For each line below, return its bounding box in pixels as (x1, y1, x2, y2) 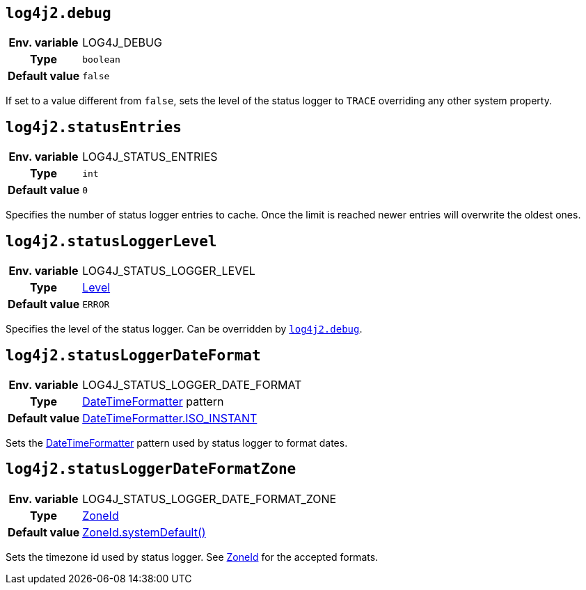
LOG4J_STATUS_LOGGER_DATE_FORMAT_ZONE (82, 491, 337, 506)
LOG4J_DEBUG (82, 35, 162, 50)
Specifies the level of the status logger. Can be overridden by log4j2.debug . (6, 323, 363, 335)
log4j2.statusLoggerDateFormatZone (6, 461, 296, 478)
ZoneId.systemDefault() (82, 525, 206, 539)
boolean (82, 54, 120, 65)
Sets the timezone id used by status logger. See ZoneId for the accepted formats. (6, 550, 379, 563)
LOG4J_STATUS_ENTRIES (82, 150, 218, 164)
